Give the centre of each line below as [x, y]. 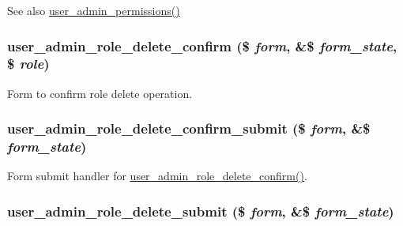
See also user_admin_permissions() [94, 10]
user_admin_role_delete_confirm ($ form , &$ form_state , [202, 45]
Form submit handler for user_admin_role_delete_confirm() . [157, 176]
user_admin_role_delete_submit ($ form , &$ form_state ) [201, 211]
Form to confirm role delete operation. [100, 93]
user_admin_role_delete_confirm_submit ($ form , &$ [189, 128]
